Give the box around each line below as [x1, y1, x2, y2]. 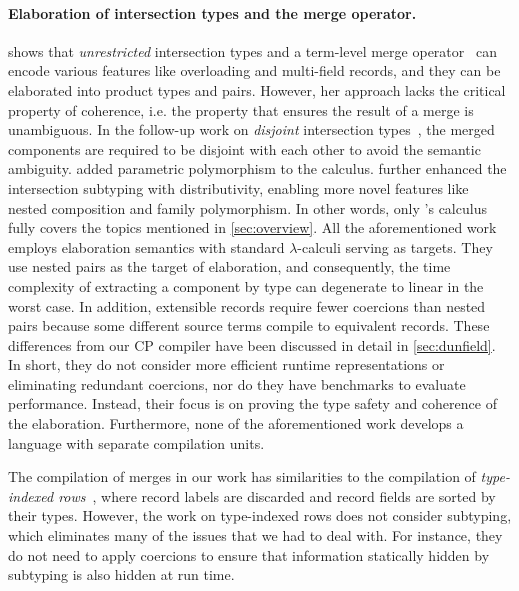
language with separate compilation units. [8, 432, 265, 453]
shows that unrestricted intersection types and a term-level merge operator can [8, 40, 497, 61]
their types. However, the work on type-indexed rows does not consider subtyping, [8, 505, 512, 526]
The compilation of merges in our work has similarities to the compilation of [8, 466, 476, 487]
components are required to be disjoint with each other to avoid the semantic [8, 138, 481, 159]
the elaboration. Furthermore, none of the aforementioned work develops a [8, 413, 464, 434]
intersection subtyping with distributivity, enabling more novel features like [8, 177, 469, 198]
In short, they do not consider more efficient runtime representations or [8, 354, 445, 375]
